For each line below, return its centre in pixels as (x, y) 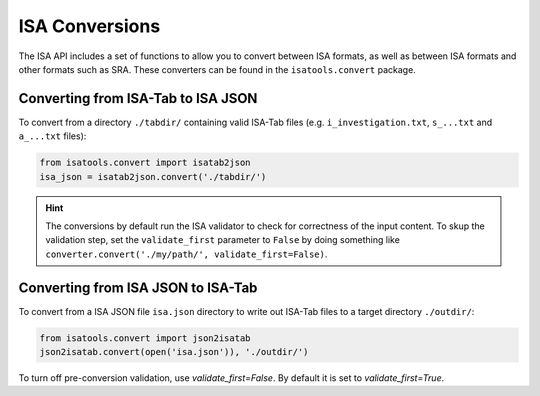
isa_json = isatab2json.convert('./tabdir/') (153, 176)
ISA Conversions (89, 26)
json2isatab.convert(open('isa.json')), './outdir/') (174, 352)
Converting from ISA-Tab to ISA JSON (138, 98)
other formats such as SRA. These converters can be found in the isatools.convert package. (217, 69)
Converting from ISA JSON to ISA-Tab (138, 287)
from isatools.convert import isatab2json (145, 163)
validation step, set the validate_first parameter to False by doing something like (222, 240)
